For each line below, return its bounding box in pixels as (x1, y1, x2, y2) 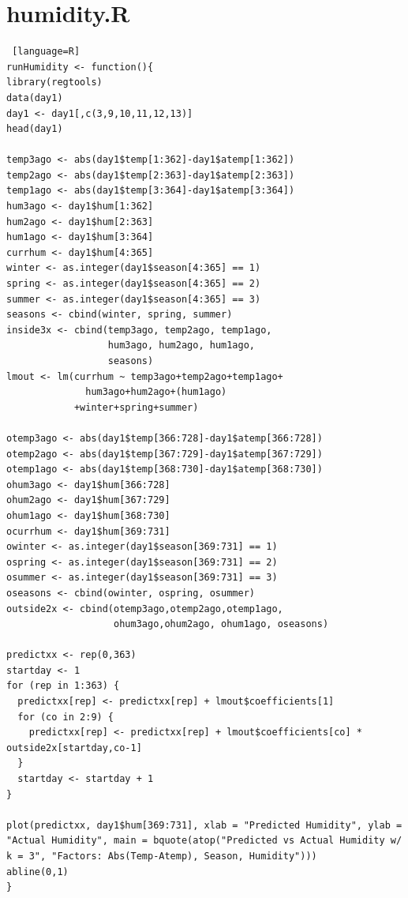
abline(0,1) (6, 866, 69, 877)
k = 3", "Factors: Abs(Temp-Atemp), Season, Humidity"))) (6, 851, 317, 862)
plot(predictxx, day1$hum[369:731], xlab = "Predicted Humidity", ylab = (6, 819, 402, 831)
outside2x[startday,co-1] (6, 742, 142, 753)
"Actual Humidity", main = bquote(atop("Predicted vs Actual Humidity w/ (6, 835, 402, 847)
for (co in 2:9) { (17, 711, 114, 723)
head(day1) (6, 123, 63, 135)
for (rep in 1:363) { (6, 680, 120, 692)
